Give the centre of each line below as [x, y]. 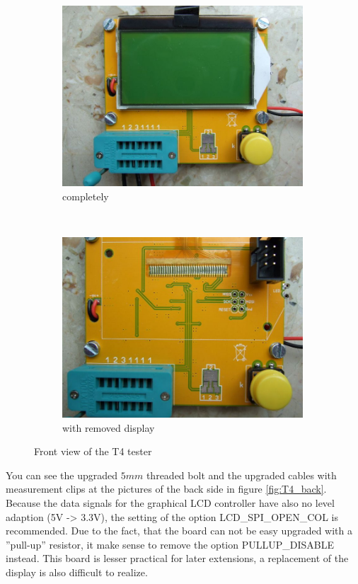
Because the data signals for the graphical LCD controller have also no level [170, 502]
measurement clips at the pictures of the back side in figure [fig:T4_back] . [166, 489]
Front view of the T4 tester [93, 451]
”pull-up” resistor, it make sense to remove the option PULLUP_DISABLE [170, 544]
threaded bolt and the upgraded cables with [241, 475]
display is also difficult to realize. [77, 572]
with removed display [109, 427]
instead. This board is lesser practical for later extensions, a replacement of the [177, 558]
